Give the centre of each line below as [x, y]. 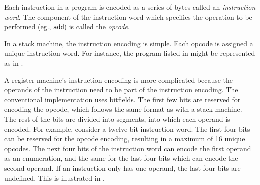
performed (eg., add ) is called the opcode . [67, 26]
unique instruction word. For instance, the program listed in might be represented [130, 53]
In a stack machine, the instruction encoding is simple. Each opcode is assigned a [129, 43]
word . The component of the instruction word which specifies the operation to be [128, 16]
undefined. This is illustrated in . [54, 178]
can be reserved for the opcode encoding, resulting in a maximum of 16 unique [125, 139]
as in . [14, 63]
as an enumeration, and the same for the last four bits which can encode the [121, 158]
